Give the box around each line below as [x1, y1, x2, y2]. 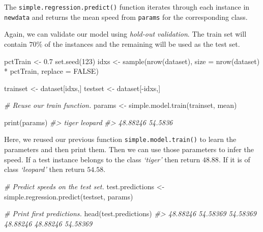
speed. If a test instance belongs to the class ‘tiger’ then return [4, 154, 200, 164]
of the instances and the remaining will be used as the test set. [44, 38, 240, 49]
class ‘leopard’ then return [4, 164, 85, 175]
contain [4, 38, 27, 49]
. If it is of [218, 154, 250, 164]
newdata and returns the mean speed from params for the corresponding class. [4, 11, 248, 22]
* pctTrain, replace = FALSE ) [4, 66, 99, 76]
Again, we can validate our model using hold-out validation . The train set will [4, 28, 247, 39]
